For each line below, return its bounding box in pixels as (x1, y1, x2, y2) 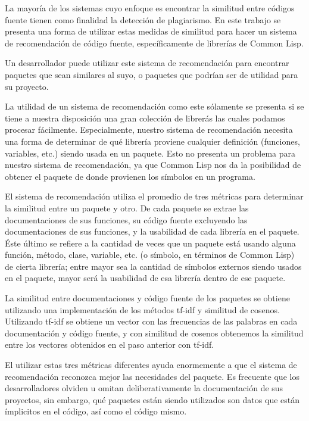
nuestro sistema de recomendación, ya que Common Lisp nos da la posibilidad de (5, 158, 301, 171)
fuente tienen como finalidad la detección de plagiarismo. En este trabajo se (5, 13, 281, 26)
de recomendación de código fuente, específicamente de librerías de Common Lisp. (5, 36, 304, 49)
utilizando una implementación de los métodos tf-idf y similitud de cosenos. (5, 303, 280, 316)
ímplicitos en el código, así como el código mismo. (5, 405, 187, 417)
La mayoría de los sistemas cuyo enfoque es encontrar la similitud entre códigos (5, 2, 295, 14)
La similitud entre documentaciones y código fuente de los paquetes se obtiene (5, 292, 290, 304)
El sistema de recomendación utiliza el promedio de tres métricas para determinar (5, 190, 304, 202)
